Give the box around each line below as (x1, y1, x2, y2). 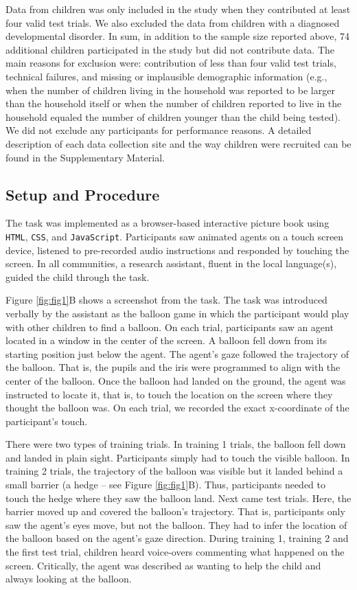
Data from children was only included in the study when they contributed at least (5, 2, 351, 16)
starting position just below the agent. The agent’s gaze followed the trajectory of (5, 346, 349, 361)
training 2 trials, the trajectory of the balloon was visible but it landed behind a (5, 464, 343, 478)
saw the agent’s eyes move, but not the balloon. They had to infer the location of (5, 517, 347, 532)
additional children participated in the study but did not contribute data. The (5, 42, 335, 56)
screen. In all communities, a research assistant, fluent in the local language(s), (5, 256, 337, 271)
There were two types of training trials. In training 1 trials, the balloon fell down (5, 437, 346, 451)
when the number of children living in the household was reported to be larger (5, 82, 335, 97)
